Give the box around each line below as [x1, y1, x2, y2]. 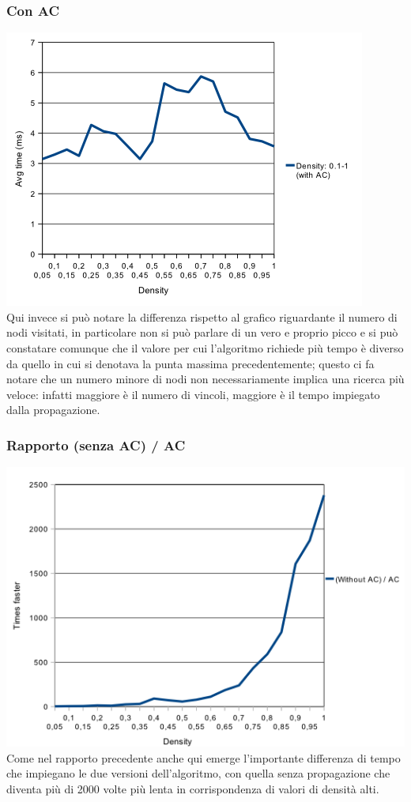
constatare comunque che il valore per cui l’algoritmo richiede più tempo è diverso [6, 340, 404, 356]
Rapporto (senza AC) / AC [6, 435, 186, 454]
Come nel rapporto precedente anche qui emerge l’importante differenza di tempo [6, 749, 401, 766]
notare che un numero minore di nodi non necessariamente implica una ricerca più [6, 371, 405, 387]
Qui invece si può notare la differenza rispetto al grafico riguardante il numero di [6, 308, 398, 325]
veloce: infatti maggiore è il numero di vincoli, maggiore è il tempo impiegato [6, 386, 380, 402]
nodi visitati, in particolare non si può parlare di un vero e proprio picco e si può [6, 324, 398, 341]
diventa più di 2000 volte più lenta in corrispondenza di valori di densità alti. [6, 780, 379, 796]
